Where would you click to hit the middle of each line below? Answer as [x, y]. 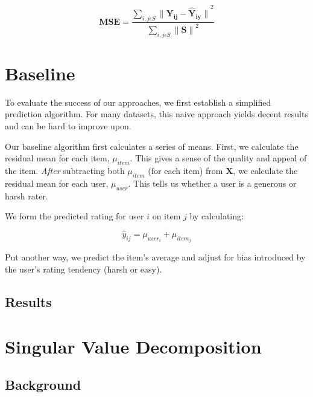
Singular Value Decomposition [133, 346]
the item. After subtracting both [65, 170]
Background [43, 385]
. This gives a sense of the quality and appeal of [218, 158]
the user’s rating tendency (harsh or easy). [84, 269]
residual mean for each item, [57, 158]
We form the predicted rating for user [74, 216]
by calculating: [217, 216]
